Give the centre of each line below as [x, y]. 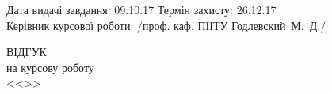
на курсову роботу [50, 67]
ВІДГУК [27, 52]
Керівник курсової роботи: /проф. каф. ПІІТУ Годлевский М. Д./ [166, 25]
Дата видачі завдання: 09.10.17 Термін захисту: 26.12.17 [141, 9]
